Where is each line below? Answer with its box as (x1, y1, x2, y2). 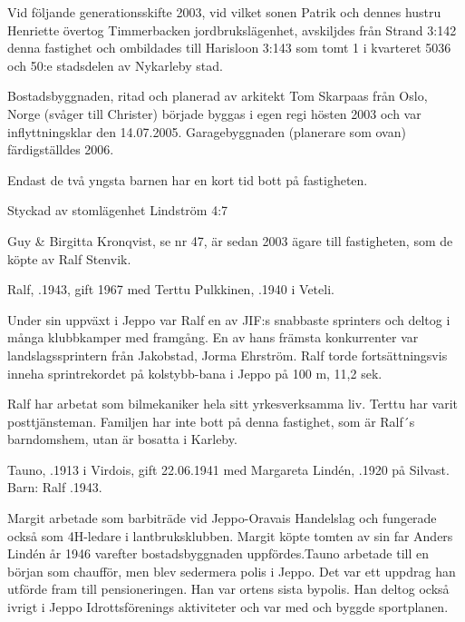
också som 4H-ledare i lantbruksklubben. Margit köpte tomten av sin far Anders (7, 526, 453, 545)
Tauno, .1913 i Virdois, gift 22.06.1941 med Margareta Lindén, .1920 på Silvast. (7, 459, 450, 479)
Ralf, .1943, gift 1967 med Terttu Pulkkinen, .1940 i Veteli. (7, 280, 334, 299)
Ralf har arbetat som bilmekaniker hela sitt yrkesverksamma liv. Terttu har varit (7, 394, 459, 413)
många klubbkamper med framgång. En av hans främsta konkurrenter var (7, 328, 419, 347)
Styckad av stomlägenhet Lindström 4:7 (7, 201, 228, 220)
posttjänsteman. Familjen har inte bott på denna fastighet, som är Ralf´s (7, 411, 415, 430)
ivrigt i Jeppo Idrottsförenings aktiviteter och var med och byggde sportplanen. (7, 597, 449, 617)
